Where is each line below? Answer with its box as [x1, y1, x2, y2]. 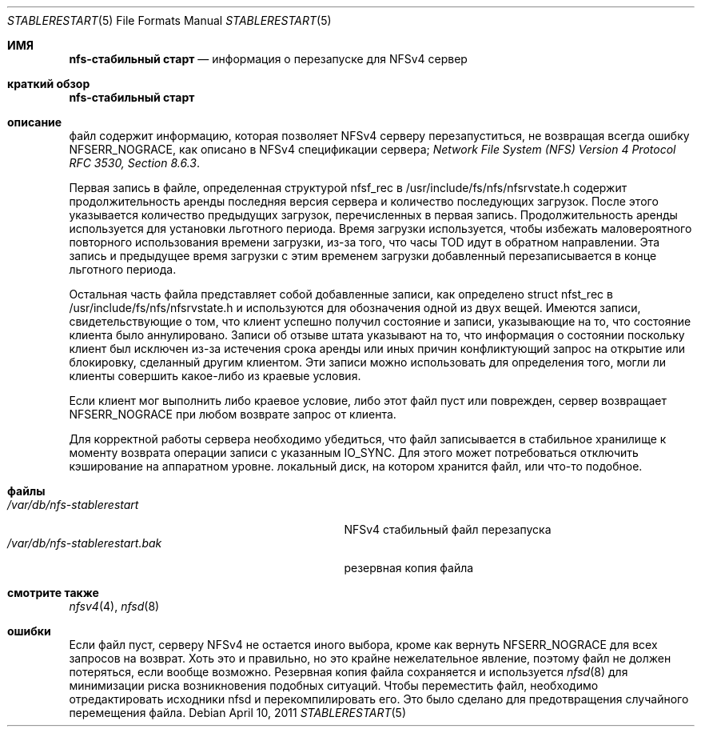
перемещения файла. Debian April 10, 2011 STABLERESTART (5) [69, 706, 406, 719]
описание [7, 115, 62, 129]
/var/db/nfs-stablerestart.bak [7, 536, 162, 550]
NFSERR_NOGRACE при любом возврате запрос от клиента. [69, 407, 396, 421]
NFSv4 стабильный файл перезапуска [344, 523, 552, 536]
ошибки [7, 624, 51, 638]
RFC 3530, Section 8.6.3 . [69, 156, 200, 170]
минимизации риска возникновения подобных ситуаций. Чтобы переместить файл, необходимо [69, 679, 599, 692]
